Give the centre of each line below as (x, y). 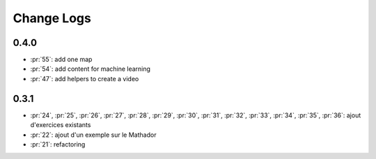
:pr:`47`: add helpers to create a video (85, 78)
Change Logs (52, 18)
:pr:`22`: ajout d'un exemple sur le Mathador (93, 135)
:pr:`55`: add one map (61, 60)
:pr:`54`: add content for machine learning (91, 69)
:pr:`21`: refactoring (58, 144)
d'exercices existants (61, 125)
